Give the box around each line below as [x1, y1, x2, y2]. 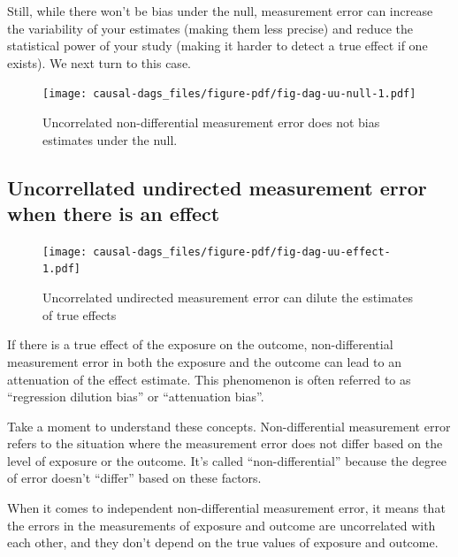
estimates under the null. [42, 130, 178, 149]
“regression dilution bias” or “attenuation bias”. [7, 387, 264, 406]
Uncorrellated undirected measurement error [7, 173, 427, 201]
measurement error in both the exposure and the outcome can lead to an [7, 352, 401, 370]
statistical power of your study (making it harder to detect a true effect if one [7, 36, 428, 55]
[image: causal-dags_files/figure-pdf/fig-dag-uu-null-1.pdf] [42, 88, 416, 101]
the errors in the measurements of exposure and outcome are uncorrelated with [7, 515, 436, 534]
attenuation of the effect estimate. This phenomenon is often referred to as [7, 370, 411, 388]
